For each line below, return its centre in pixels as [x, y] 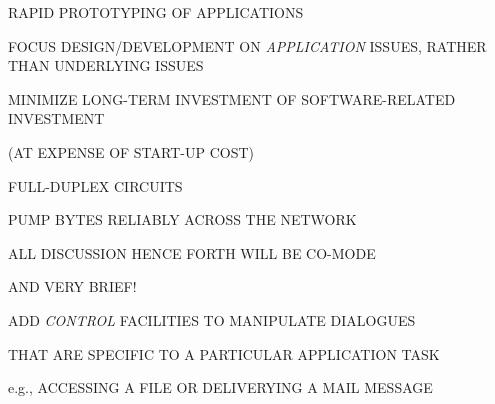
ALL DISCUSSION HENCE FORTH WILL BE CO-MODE [192, 252]
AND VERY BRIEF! [72, 286]
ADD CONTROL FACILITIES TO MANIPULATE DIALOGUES [212, 319]
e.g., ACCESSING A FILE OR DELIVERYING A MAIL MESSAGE [220, 387]
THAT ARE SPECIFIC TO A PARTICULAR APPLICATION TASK [224, 353]
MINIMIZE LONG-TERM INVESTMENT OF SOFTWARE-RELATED [232, 98]
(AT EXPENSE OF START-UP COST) [131, 151]
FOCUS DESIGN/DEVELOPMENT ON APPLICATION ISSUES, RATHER [247, 45]
